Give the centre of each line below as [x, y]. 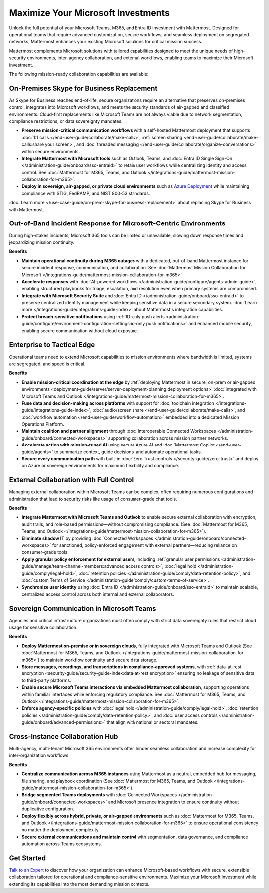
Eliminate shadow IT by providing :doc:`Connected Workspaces [88, 538]
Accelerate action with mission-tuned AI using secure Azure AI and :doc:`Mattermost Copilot [118, 445]
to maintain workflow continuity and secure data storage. [99, 660]
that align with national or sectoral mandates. [152, 722]
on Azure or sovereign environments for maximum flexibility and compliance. [100, 466]
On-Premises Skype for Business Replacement [83, 88]
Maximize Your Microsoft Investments [90, 13]
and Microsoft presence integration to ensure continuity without [173, 802]
